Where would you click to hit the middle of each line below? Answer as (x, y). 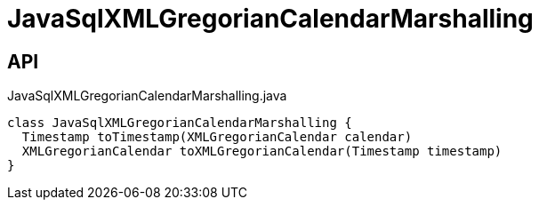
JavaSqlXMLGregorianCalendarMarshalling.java (147, 96)
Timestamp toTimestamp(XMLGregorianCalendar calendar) (217, 137)
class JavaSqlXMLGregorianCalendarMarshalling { (180, 123)
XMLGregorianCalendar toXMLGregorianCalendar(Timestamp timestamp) (262, 151)
